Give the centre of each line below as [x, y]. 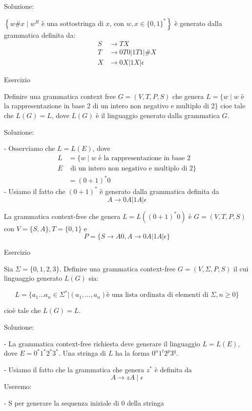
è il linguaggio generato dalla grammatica [158, 115]
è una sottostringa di [72, 23]
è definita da [173, 369]
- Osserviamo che [30, 148]
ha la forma [132, 353]
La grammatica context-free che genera [62, 216]
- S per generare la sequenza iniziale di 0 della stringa [84, 402]
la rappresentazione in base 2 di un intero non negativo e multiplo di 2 [109, 106]
